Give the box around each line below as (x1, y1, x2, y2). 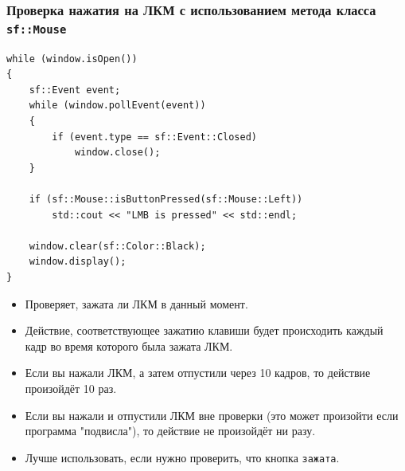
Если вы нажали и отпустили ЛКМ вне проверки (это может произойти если (25, 406, 399, 423)
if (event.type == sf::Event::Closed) (52, 131, 257, 143)
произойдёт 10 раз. (25, 379, 117, 396)
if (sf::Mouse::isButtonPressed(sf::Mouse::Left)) (29, 194, 303, 206)
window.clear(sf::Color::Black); (29, 240, 206, 252)
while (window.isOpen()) (6, 53, 138, 65)
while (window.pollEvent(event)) (29, 100, 206, 112)
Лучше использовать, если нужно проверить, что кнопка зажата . (25, 449, 340, 465)
